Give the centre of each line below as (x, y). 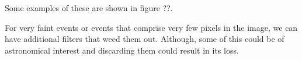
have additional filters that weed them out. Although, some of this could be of (145, 39)
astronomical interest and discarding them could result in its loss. (122, 50)
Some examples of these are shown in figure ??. (89, 8)
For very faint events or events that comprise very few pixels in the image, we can (151, 27)
